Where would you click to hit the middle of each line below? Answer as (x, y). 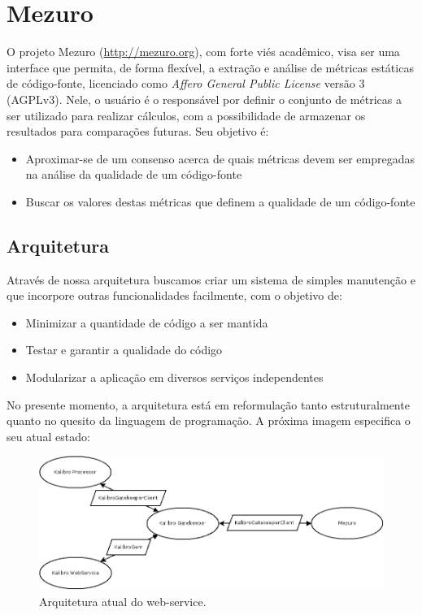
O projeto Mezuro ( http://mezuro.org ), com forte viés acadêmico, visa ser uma (203, 52)
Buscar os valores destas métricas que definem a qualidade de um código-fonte (220, 201)
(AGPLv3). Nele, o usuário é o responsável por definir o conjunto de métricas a (204, 99)
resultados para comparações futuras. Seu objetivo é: (138, 131)
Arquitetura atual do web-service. (123, 601)
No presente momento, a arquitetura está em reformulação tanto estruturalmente (208, 404)
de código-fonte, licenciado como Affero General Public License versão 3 (186, 83)
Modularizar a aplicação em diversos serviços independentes (174, 377)
